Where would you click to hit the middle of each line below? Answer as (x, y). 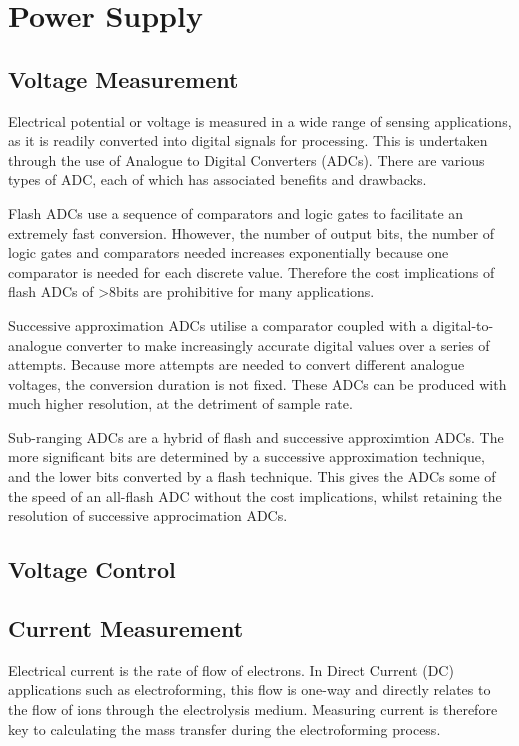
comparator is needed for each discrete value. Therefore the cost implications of (251, 271)
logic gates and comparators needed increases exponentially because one (228, 252)
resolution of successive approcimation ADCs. (148, 515)
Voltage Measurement (123, 78)
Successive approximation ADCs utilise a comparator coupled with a (218, 324)
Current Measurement (126, 628)
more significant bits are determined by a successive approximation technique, (246, 456)
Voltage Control (92, 569)
